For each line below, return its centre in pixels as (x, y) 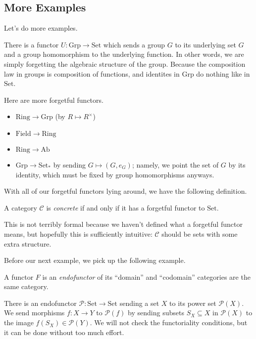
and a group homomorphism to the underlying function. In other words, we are (124, 54)
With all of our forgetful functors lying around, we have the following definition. (126, 191)
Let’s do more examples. (41, 28)
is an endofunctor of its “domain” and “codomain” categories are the (146, 276)
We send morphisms (34, 313)
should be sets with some (200, 233)
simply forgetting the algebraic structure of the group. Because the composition (125, 64)
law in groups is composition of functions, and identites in (92, 73)
